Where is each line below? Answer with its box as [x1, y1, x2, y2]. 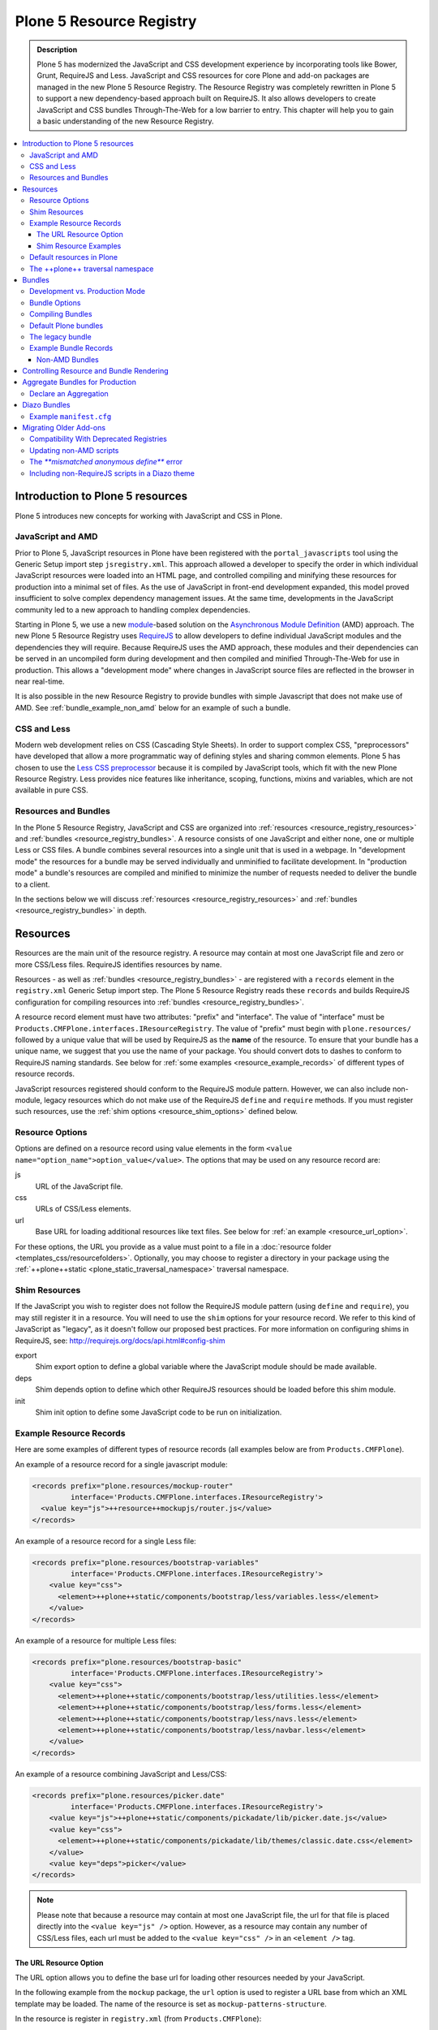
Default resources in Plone [29, 253, 118, 262]
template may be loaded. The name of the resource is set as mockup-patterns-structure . [15, 1998, 328, 2009]
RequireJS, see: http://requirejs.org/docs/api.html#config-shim [15, 1336, 225, 1345]
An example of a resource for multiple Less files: [15, 1635, 178, 1645]
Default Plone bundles [29, 321, 104, 330]
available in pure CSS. [15, 785, 88, 795]
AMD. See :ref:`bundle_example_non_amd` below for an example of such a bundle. [15, 702, 291, 712]
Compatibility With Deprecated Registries [29, 434, 168, 444]
